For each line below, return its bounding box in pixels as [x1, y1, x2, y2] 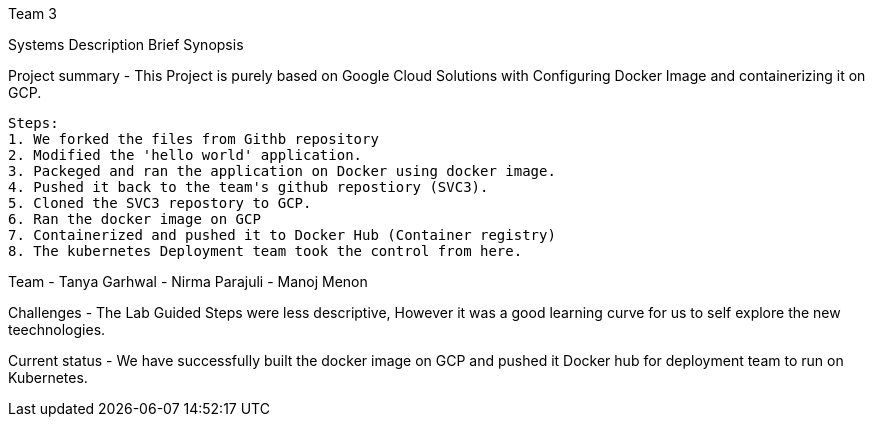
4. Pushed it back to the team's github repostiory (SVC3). [8, 179, 489, 195]
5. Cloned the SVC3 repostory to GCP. [8, 195, 312, 211]
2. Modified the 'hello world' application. [8, 147, 363, 163]
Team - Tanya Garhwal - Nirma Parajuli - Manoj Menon [8, 273, 368, 290]
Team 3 [8, 5, 57, 22]
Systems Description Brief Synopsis [8, 36, 244, 53]
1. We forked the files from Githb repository [8, 131, 379, 147]
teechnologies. [8, 321, 106, 338]
